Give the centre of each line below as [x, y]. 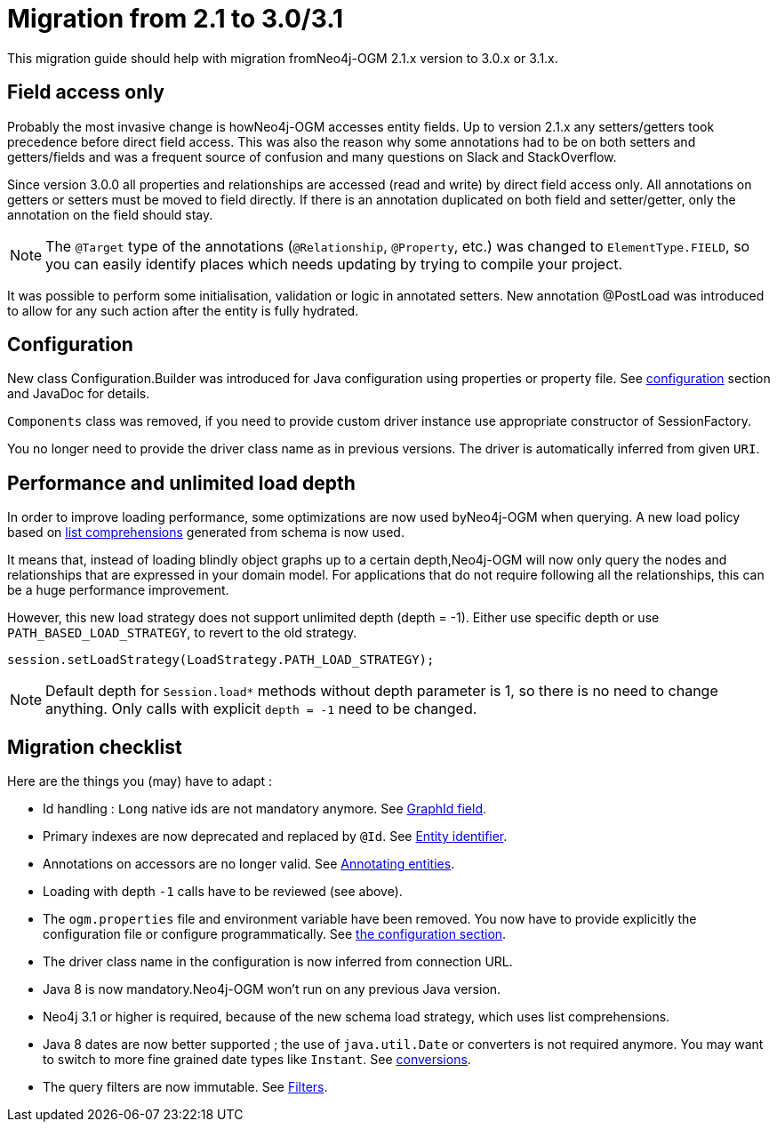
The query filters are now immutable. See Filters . [185, 1087]
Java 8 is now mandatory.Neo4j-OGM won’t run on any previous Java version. [272, 989]
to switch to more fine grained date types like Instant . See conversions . [257, 1060]
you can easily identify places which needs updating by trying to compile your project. [334, 264]
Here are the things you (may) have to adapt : [140, 781]
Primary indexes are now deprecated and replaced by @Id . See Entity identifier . [275, 837]
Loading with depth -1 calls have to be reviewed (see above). [223, 892]
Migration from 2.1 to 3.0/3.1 [176, 19]
